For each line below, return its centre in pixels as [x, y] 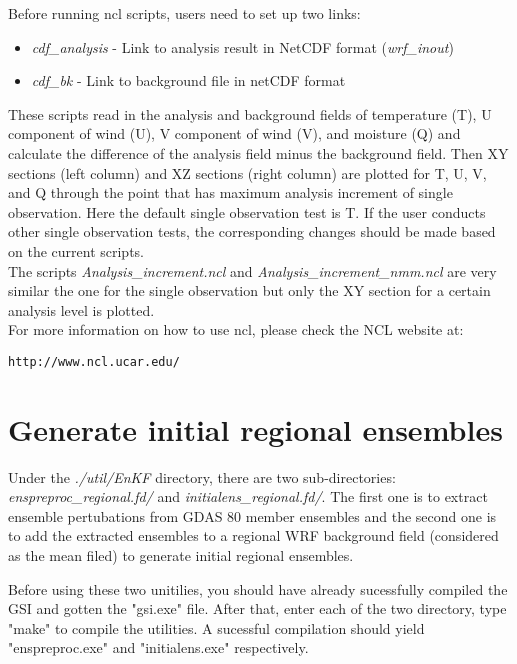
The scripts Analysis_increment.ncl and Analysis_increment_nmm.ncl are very [252, 270]
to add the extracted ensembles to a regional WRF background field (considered [253, 535]
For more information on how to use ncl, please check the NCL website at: [236, 329]
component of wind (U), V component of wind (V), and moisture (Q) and [234, 133]
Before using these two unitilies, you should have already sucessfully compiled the [258, 588]
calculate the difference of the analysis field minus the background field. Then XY [258, 152]
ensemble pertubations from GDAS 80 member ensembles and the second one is [252, 515]
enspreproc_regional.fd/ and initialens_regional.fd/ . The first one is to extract [248, 496]
